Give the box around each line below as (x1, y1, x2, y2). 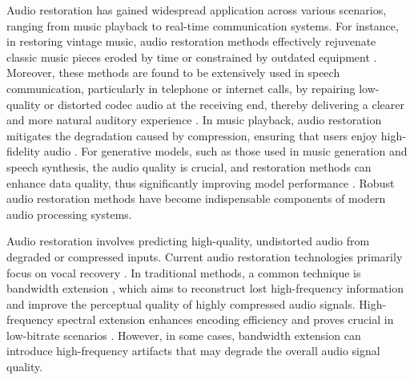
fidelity (6, 143, 41, 160)
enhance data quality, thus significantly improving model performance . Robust (6, 174, 395, 191)
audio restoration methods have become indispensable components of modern (6, 190, 386, 207)
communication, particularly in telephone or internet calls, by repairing (6, 79, 356, 96)
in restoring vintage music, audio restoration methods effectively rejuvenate (6, 33, 376, 50)
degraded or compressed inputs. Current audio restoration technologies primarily (6, 248, 403, 265)
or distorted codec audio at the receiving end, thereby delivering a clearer (44, 95, 404, 112)
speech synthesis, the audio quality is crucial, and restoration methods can (6, 158, 372, 175)
